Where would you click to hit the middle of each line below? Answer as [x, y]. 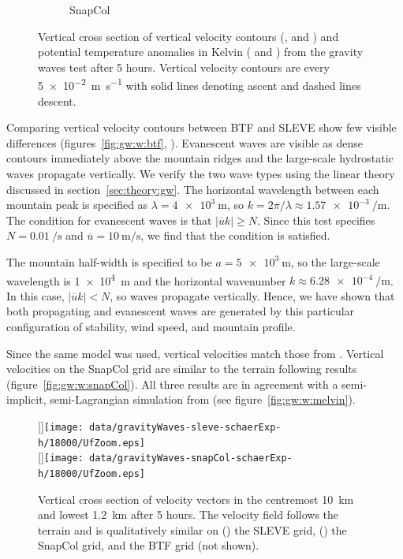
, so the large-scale [335, 261]
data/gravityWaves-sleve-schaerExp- [185, 427]
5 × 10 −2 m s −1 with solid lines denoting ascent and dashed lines [200, 84]
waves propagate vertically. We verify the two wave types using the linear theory [201, 173]
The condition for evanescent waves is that [109, 220]
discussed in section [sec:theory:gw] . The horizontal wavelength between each [193, 189]
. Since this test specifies [316, 220]
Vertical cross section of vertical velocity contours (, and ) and [188, 36]
